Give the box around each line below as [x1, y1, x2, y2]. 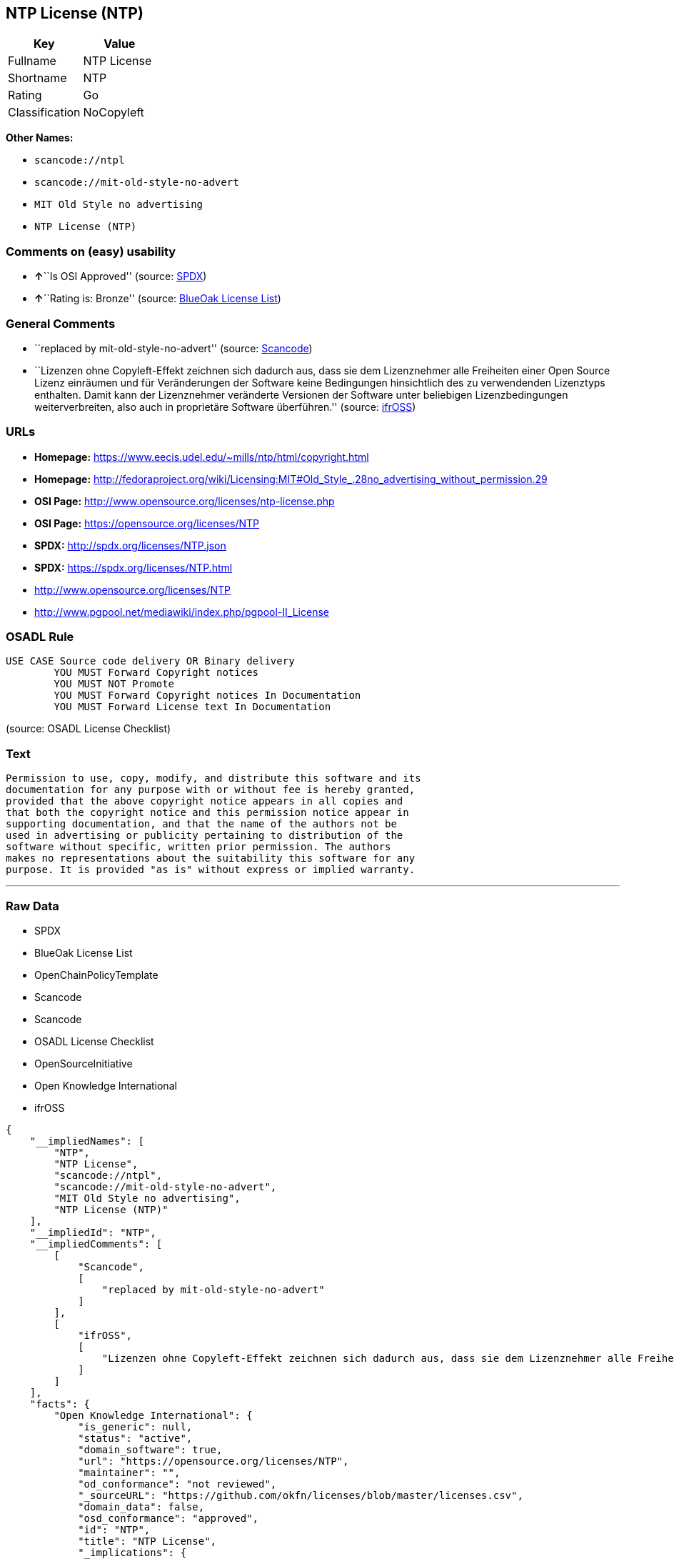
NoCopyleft [83, 105, 144, 120]
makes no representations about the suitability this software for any [6, 852, 416, 865]
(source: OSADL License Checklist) [6, 722, 171, 735]
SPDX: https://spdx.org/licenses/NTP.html [34, 561, 233, 574]
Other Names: [6, 131, 74, 144]
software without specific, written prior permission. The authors [6, 841, 391, 853]
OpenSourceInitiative [34, 1057, 133, 1070]
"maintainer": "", [78, 1466, 181, 1478]
